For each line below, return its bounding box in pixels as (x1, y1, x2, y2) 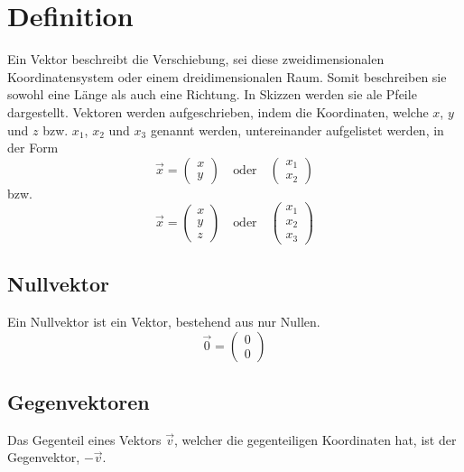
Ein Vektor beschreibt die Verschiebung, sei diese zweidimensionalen (7, 50, 385, 69)
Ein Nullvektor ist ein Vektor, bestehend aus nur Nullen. (7, 312, 320, 331)
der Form (7, 138, 59, 157)
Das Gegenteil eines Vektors (7, 430, 162, 449)
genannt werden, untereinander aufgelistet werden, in (150, 120, 444, 139)
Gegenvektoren (7, 388, 150, 415)
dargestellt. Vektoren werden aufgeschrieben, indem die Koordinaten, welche (7, 102, 429, 121)
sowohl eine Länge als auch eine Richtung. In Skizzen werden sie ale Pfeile (7, 85, 417, 104)
